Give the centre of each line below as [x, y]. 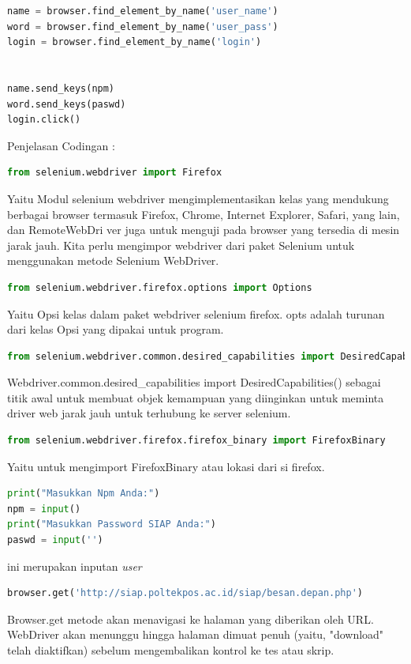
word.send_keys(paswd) [67, 104]
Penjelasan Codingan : [61, 145]
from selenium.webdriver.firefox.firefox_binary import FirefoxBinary [196, 441]
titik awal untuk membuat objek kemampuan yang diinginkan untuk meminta [196, 397]
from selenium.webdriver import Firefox [115, 173]
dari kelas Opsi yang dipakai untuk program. [116, 329]
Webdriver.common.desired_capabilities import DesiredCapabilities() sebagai [194, 382]
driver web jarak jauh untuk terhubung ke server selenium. [149, 413]
